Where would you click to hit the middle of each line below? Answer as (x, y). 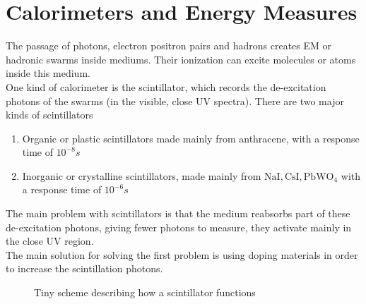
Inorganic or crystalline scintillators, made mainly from (142, 175)
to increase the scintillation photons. (84, 268)
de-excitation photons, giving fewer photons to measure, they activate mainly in (179, 227)
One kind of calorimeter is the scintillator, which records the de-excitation (166, 86)
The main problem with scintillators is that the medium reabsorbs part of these (178, 213)
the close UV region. (50, 241)
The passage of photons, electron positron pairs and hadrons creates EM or (169, 45)
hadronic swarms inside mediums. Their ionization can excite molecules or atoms (181, 59)
